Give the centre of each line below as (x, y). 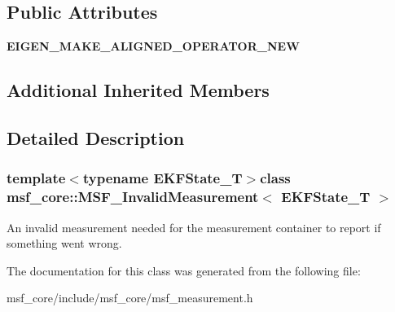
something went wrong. (64, 243)
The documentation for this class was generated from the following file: (184, 270)
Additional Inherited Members (138, 90)
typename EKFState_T (162, 178)
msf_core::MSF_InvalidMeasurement (133, 197)
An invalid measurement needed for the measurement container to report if (194, 227)
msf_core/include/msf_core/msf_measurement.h (130, 298)
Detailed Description (96, 137)
